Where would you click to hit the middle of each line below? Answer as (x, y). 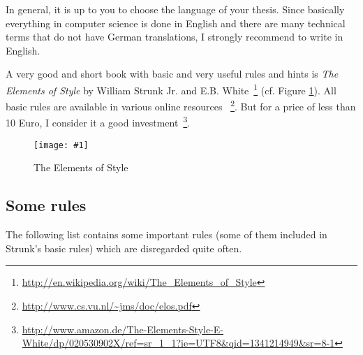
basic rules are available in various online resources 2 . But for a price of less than (181, 105)
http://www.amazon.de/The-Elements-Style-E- (123, 329)
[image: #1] (61, 145)
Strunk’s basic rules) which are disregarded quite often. (124, 248)
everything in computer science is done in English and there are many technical (176, 23)
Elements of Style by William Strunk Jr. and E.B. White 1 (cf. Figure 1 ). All (171, 89)
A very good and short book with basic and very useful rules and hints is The (172, 74)
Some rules (46, 205)
